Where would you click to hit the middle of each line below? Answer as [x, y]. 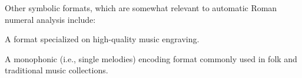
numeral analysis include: [50, 19]
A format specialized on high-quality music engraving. [102, 39]
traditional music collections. [57, 70]
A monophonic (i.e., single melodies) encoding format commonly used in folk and [151, 58]
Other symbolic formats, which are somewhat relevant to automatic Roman [141, 8]
